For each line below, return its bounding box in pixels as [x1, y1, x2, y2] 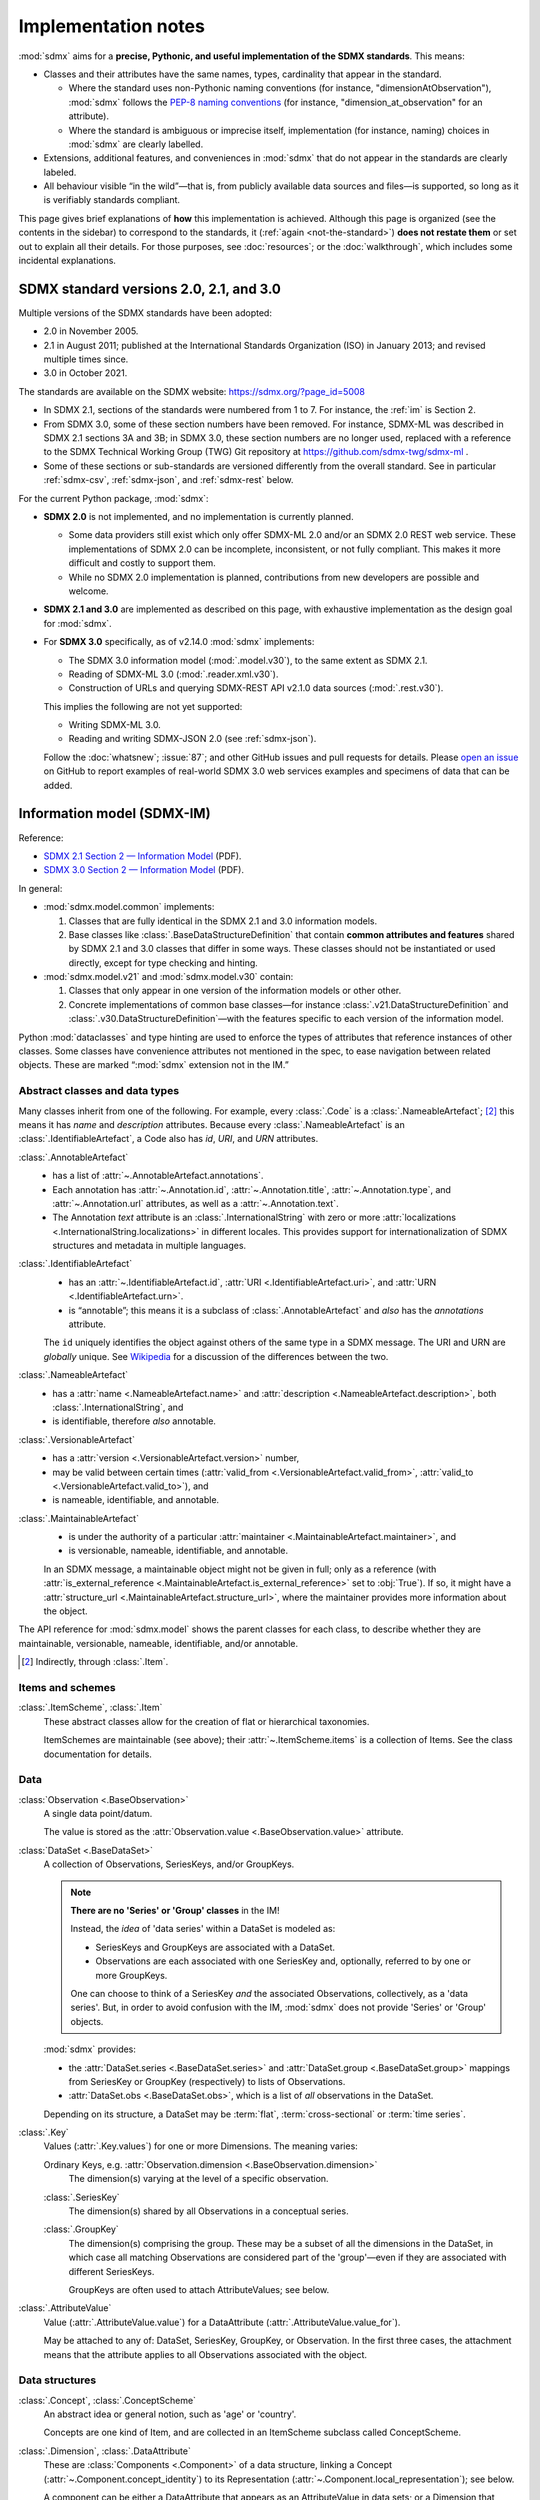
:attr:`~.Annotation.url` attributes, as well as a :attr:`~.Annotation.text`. [52, 1197, 339, 1209]
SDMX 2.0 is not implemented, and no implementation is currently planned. [43, 511, 354, 522]
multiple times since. [43, 353, 129, 365]
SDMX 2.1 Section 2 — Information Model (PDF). [43, 850, 242, 862]
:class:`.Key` [18, 2126, 69, 2139]
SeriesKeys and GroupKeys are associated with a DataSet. [95, 1941, 335, 1953]
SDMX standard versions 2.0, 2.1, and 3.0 [18, 280, 282, 297]
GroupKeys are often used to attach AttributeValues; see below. [68, 2284, 330, 2295]
